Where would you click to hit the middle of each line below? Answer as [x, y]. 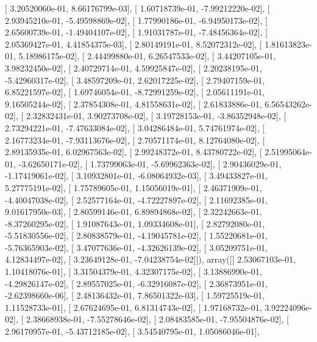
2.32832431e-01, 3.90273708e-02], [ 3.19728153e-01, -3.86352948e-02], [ [156, 116]
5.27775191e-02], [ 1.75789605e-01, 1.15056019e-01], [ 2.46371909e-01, [134, 187]
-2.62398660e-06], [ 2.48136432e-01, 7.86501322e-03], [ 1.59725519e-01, [135, 295]
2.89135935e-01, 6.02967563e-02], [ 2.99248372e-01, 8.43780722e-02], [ [134, 152]
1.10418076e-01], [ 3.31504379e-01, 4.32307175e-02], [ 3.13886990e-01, [134, 271]
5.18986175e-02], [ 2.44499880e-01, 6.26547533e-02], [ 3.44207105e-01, [147, 56]
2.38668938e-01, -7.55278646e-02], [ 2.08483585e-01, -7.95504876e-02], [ [157, 319]
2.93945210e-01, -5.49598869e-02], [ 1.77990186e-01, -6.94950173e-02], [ [136, 20]
